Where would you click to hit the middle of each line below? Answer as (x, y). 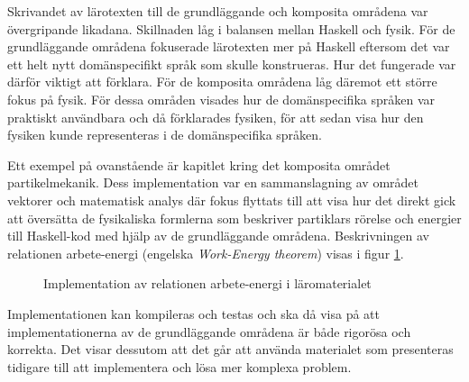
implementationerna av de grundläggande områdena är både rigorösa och (209, 331)
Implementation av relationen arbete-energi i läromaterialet (207, 283)
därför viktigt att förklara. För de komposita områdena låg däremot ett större (222, 82)
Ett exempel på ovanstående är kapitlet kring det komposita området (199, 164)
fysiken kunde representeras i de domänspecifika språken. (165, 135)
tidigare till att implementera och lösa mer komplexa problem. (179, 366)
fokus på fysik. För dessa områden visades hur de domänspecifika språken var (221, 99)
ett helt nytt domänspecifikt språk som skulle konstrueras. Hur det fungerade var (232, 64)
